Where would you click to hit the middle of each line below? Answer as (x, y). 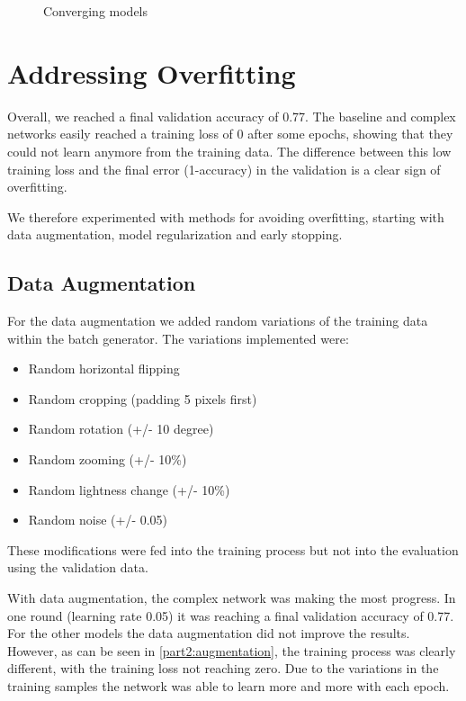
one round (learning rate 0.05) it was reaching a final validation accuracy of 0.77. (231, 615)
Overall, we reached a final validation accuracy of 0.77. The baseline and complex (232, 116)
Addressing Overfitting (152, 72)
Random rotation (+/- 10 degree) (121, 429)
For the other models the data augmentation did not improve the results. (209, 633)
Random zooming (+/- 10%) (108, 459)
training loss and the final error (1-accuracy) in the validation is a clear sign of (224, 169)
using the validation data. (78, 567)
